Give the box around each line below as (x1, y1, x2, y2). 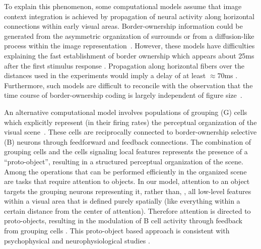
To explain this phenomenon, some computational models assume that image (4, 1, 242, 11)
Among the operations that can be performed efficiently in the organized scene (4, 166, 247, 176)
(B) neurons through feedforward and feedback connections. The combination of (4, 136, 251, 147)
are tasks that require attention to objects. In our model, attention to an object (4, 176, 250, 186)
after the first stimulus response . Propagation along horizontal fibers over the (4, 60, 244, 71)
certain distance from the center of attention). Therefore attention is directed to (4, 205, 251, 216)
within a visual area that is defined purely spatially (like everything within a (4, 196, 240, 206)
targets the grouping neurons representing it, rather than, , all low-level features (4, 185, 251, 196)
